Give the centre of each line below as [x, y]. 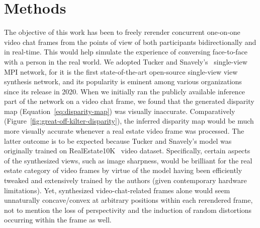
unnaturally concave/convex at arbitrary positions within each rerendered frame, [128, 200]
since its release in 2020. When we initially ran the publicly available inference [125, 91]
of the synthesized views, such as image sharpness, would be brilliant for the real [128, 160]
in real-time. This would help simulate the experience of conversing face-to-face [126, 52]
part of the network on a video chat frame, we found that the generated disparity [129, 101]
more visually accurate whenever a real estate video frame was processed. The [124, 131]
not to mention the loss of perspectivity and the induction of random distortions [128, 210]
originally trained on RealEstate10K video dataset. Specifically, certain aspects [127, 151]
